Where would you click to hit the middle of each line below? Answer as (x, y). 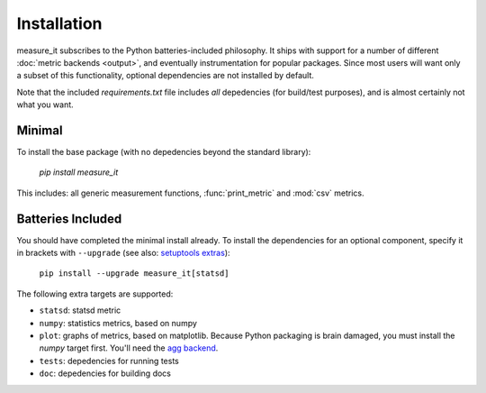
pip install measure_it (79, 172)
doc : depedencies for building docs (105, 373)
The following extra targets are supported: (95, 294)
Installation (59, 23)
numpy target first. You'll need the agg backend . (129, 348)
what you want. (45, 105)
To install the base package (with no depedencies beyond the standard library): (164, 152)
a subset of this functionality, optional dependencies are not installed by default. (166, 76)
